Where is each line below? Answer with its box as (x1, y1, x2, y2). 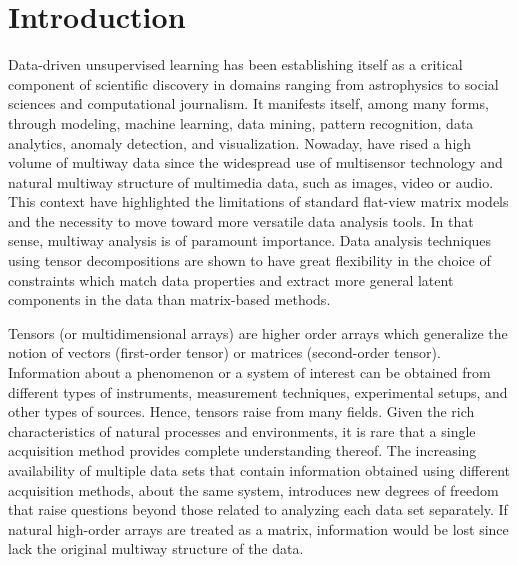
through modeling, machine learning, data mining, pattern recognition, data (8, 112, 474, 133)
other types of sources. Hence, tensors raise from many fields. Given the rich (8, 401, 475, 422)
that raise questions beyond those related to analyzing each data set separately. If (8, 499, 508, 520)
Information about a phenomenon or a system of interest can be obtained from (8, 362, 491, 383)
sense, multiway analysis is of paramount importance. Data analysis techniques (8, 230, 492, 251)
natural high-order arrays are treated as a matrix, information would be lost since (8, 518, 509, 539)
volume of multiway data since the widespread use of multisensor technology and (8, 152, 503, 173)
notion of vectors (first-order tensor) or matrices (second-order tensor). (8, 342, 441, 363)
